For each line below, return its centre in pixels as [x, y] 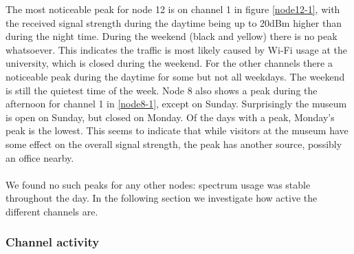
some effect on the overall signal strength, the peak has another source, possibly [174, 144]
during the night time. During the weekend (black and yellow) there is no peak [172, 36]
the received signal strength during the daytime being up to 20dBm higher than [174, 22]
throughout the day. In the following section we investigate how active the [162, 198]
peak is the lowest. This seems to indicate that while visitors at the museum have [177, 130]
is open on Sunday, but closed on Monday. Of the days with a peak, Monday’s [170, 117]
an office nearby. [40, 157]
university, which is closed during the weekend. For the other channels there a [169, 63]
